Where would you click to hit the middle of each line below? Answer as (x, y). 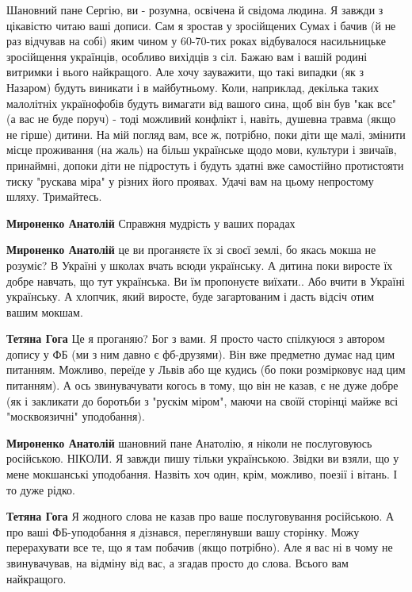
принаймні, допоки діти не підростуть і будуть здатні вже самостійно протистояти (205, 165)
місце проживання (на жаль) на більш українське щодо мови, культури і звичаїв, (202, 150)
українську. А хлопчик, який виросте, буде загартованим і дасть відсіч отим (191, 296)
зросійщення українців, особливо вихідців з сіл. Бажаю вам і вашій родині (187, 56)
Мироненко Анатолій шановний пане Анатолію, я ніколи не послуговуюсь (189, 442)
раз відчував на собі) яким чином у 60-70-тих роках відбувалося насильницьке (196, 41)
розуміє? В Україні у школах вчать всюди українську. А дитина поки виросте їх (200, 265)
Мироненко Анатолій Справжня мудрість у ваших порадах (151, 223)
